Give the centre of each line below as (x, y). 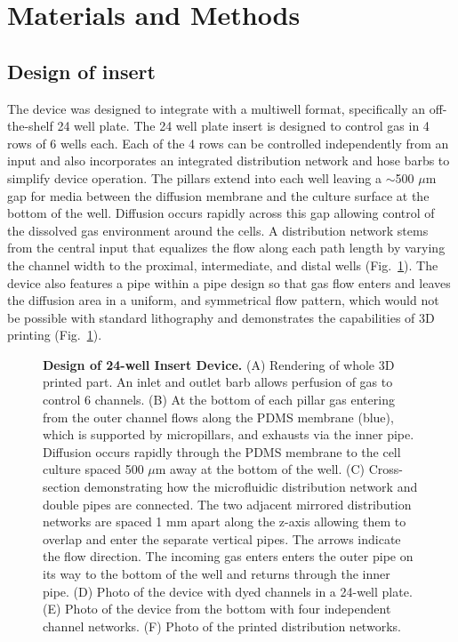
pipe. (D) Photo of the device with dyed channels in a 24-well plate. (228, 591)
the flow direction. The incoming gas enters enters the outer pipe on (228, 556)
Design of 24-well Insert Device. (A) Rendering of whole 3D (219, 364)
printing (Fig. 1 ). (55, 335)
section (62, 487)
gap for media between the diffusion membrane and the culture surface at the (218, 195)
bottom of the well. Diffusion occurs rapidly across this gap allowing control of (221, 213)
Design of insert (81, 71)
